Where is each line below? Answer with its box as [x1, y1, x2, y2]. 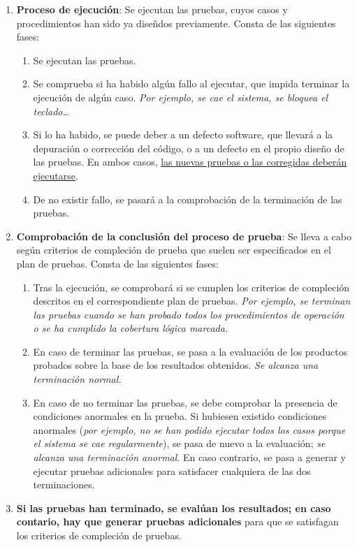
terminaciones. [33, 477, 95, 492]
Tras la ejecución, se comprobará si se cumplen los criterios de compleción [33, 279, 350, 294]
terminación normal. [33, 372, 122, 386]
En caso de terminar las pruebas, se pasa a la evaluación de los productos [33, 344, 348, 358]
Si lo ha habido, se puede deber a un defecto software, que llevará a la [33, 127, 333, 142]
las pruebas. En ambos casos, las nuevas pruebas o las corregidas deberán [33, 154, 347, 169]
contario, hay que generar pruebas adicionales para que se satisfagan [16, 514, 339, 529]
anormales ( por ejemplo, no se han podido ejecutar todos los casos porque [33, 422, 346, 437]
